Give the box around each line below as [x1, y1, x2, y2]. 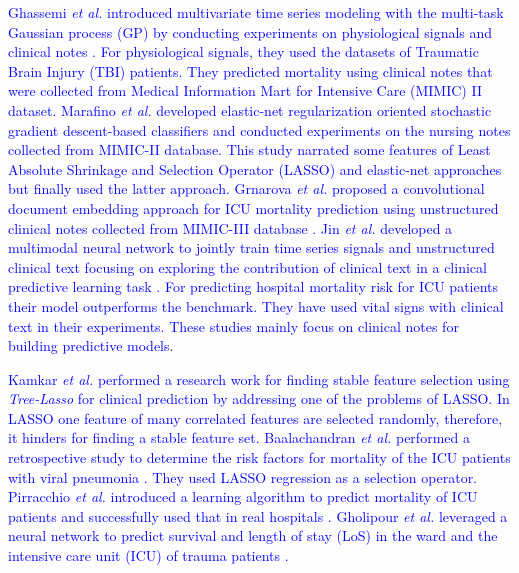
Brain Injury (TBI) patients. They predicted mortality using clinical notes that [8, 60, 493, 81]
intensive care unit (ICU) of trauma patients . [8, 545, 289, 566]
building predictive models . [8, 335, 174, 356]
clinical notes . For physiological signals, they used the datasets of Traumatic [8, 41, 479, 62]
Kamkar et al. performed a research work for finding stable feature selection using [8, 368, 510, 389]
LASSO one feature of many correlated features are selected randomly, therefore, [8, 407, 503, 428]
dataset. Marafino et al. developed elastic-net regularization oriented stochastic [8, 99, 492, 120]
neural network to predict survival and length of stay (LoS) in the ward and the [8, 525, 498, 546]
